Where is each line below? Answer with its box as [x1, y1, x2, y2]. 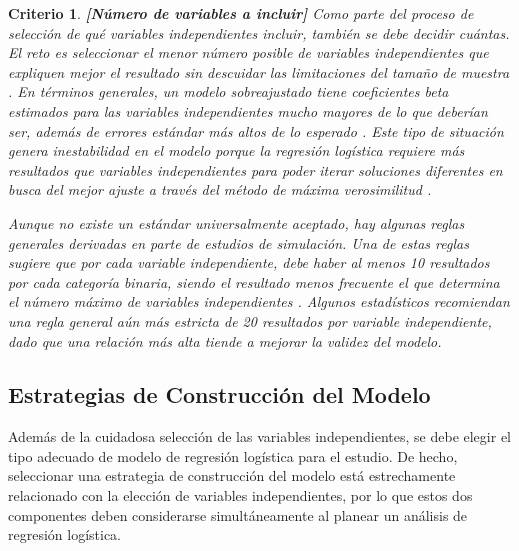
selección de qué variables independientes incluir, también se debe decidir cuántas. [8, 22, 510, 43]
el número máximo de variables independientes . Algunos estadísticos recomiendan [8, 291, 510, 312]
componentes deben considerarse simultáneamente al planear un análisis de [8, 504, 468, 525]
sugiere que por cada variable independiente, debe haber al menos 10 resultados [8, 252, 490, 273]
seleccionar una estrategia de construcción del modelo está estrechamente [8, 465, 456, 486]
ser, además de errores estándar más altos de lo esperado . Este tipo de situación [8, 120, 504, 141]
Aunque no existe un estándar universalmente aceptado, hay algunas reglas [8, 212, 465, 233]
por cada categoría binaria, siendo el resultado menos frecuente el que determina [8, 271, 500, 292]
